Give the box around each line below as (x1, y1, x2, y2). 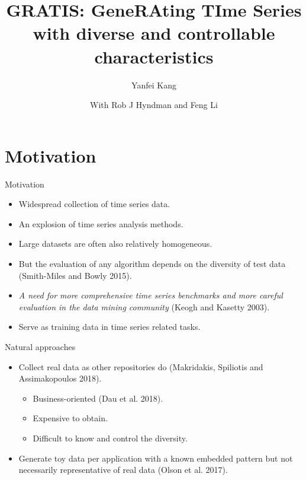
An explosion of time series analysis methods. (18, 217, 183, 230)
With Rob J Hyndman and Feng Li (90, 98, 218, 111)
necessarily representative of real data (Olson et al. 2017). (18, 463, 228, 476)
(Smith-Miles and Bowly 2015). (18, 269, 132, 281)
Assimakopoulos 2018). (18, 372, 102, 384)
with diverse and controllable (33, 21, 275, 45)
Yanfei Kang (131, 78, 176, 91)
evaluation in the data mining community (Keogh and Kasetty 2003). (18, 300, 270, 313)
